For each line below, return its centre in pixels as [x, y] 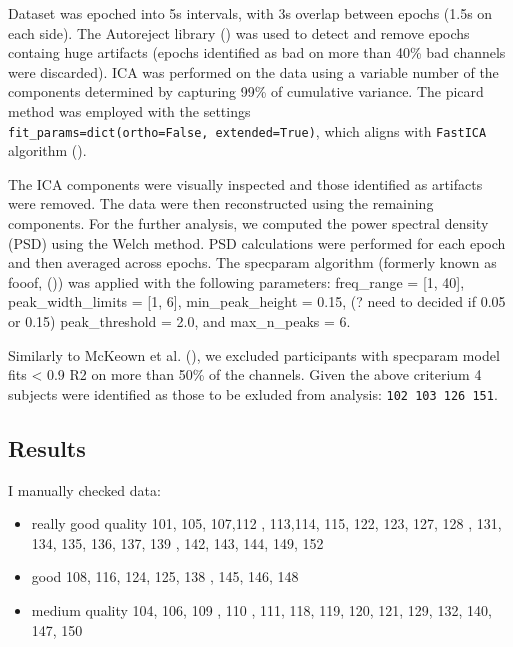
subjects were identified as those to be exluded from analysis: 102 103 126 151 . [253, 393]
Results [47, 447]
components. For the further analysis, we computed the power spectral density [248, 223]
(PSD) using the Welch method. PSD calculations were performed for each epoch [257, 242]
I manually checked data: [84, 489]
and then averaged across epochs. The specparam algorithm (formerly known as [252, 262]
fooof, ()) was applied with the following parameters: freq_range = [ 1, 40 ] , [236, 281]
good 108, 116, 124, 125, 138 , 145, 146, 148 [165, 576]
